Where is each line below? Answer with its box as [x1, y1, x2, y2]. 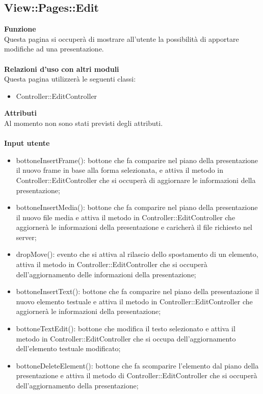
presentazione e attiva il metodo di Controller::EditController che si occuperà [16, 370, 257, 381]
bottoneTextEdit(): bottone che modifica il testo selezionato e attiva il [16, 323, 235, 334]
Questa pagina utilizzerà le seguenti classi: [4, 73, 136, 84]
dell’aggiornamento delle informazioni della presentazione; [16, 269, 196, 279]
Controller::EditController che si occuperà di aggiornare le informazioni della [16, 174, 256, 185]
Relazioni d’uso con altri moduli [4, 63, 119, 74]
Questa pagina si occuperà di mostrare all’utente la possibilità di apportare [4, 33, 239, 44]
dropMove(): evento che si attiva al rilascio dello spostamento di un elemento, [16, 249, 258, 259]
